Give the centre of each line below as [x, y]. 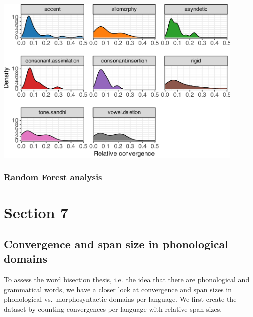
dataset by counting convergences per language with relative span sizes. [113, 309]
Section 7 [36, 212]
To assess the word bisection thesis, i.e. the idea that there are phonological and [127, 279]
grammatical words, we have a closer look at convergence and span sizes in [118, 289]
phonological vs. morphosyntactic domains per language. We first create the [120, 299]
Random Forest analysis [53, 177]
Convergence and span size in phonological [116, 244]
